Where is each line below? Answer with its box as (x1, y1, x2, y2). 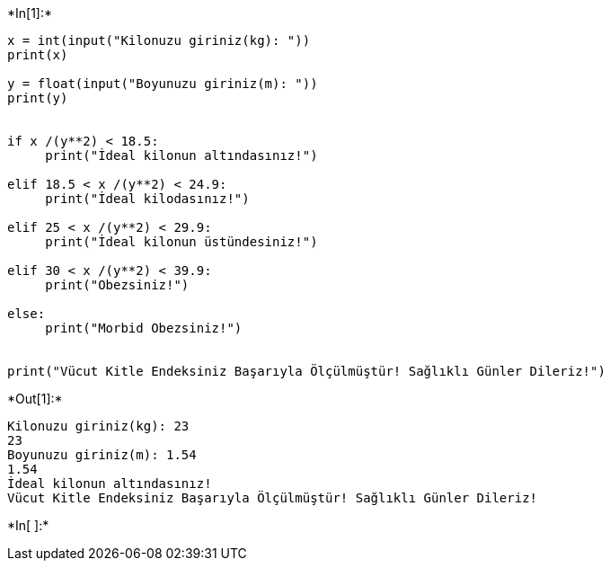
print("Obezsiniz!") (45, 278, 190, 292)
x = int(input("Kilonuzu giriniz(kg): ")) (7, 33, 311, 48)
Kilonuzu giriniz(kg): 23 (7, 419, 190, 433)
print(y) (7, 91, 68, 105)
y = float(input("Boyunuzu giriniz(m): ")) (7, 76, 318, 91)
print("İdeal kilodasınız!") (45, 191, 250, 206)
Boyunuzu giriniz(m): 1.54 (7, 448, 197, 462)
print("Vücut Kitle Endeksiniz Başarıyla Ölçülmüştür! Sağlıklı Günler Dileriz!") (7, 364, 606, 378)
